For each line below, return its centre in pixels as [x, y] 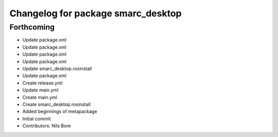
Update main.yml [40, 90]
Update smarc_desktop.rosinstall [57, 68]
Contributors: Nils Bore [47, 126]
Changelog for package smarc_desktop [96, 13]
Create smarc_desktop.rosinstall [57, 104]
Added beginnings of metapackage [60, 111]
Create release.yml [42, 83]
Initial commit [37, 119]
